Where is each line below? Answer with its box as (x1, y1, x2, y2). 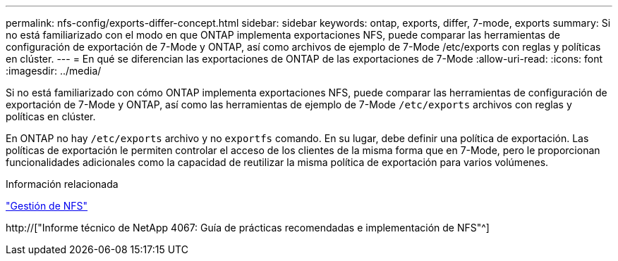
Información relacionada (6, 178, 119, 190)
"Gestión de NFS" (6, 200, 88, 212)
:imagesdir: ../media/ (6, 65, 102, 77)
